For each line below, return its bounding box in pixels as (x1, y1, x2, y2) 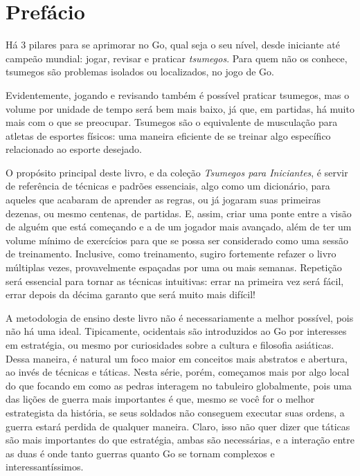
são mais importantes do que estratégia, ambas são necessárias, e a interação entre (6, 432, 355, 447)
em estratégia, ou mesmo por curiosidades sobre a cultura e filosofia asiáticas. (6, 338, 334, 351)
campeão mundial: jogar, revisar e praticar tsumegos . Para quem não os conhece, (6, 51, 348, 65)
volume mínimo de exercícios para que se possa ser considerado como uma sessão (6, 232, 349, 247)
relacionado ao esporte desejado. (6, 142, 143, 156)
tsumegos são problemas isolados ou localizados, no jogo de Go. (6, 64, 274, 79)
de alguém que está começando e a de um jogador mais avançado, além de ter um (6, 219, 352, 234)
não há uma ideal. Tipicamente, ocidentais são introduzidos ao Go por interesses (6, 324, 347, 338)
